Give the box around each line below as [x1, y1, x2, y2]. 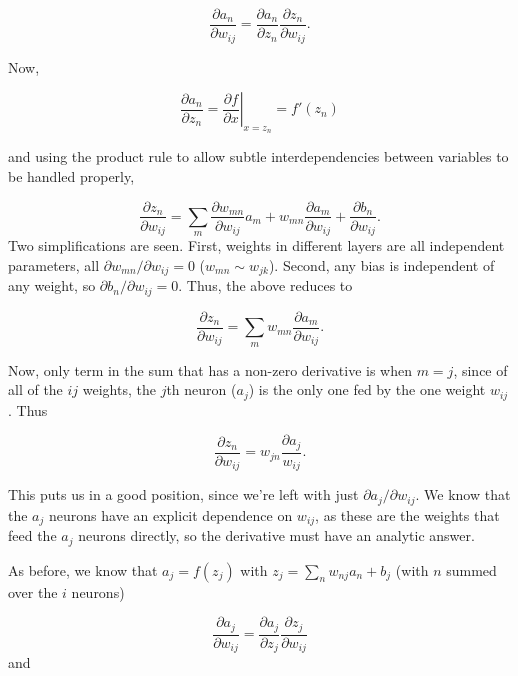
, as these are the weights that [315, 504, 500, 525]
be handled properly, [8, 165, 135, 186]
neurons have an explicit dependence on [49, 504, 293, 525]
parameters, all [8, 254, 100, 275]
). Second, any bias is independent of [268, 254, 495, 275]
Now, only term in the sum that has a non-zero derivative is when [8, 359, 412, 380]
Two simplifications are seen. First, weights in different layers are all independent [8, 235, 505, 256]
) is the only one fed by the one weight [248, 379, 486, 400]
